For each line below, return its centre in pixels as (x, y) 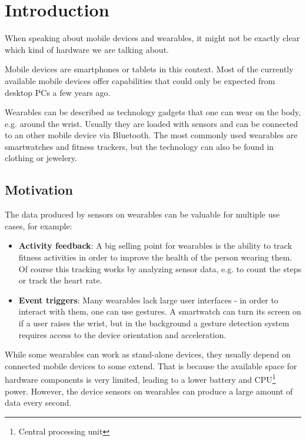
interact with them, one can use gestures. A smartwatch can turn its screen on (160, 311)
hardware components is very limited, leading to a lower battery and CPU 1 (140, 379)
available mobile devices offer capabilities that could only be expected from (140, 80)
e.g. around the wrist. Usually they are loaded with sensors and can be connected (152, 123)
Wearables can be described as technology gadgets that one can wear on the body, (153, 112)
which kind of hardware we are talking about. (87, 49)
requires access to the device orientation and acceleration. (122, 334)
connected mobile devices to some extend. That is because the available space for (151, 365)
